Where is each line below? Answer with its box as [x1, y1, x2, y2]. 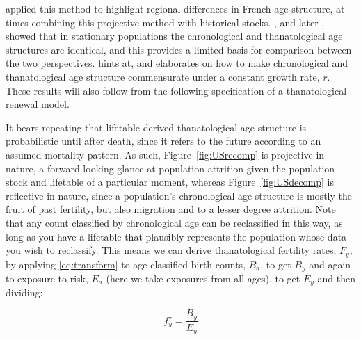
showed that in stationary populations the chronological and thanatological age [6, 29, 343, 43]
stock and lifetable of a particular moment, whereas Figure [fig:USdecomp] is [6, 175, 334, 189]
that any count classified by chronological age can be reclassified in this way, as [6, 215, 343, 229]
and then [317, 271, 355, 285]
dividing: [6, 285, 43, 300]
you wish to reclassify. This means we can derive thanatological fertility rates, [6, 243, 337, 257]
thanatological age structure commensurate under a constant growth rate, [6, 69, 320, 83]
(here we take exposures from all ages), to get [106, 271, 300, 285]
